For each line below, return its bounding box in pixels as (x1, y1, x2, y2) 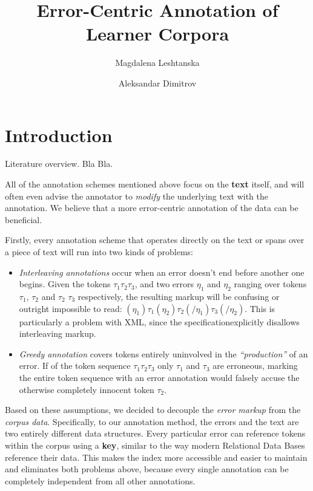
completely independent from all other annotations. (5, 474, 196, 487)
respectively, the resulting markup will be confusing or (77, 290, 280, 302)
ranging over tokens (234, 278, 307, 290)
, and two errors (134, 278, 194, 290)
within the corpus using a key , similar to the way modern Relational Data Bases (5, 438, 305, 451)
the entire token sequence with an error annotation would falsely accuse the (19, 371, 300, 383)
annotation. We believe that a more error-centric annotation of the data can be (5, 201, 298, 214)
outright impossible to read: (19, 302, 122, 314)
